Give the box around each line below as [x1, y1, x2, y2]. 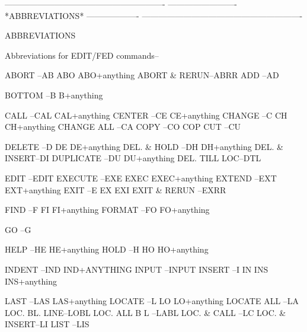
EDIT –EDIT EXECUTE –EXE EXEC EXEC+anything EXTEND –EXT [5, 171, 277, 184]
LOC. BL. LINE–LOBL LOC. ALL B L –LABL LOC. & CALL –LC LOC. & [5, 306, 286, 318]
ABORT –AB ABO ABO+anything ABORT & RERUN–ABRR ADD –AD [5, 69, 279, 81]
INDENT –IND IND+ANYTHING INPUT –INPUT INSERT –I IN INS [5, 263, 268, 275]
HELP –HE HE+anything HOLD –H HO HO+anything [5, 243, 209, 256]
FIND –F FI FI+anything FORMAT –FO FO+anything [5, 203, 210, 216]
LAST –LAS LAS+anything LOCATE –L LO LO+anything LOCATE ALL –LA [5, 295, 299, 307]
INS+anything [5, 274, 57, 287]
